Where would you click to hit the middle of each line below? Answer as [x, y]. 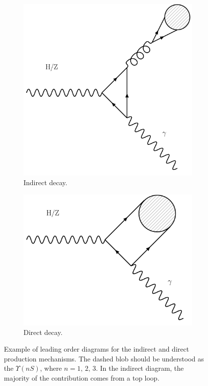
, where [51, 368]
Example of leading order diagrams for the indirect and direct [97, 349]
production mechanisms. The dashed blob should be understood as [104, 358]
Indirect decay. [46, 182]
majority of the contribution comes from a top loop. [82, 377]
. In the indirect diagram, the [140, 368]
